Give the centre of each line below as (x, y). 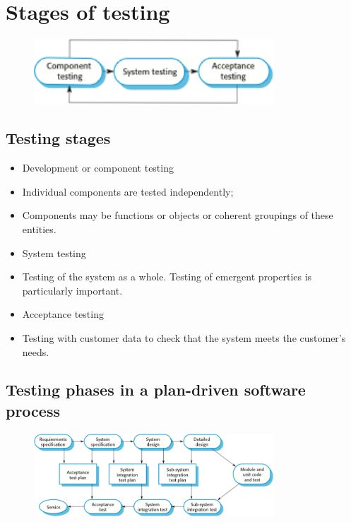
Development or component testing (98, 168)
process (33, 410)
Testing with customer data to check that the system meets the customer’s (184, 337)
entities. (39, 229)
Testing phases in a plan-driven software (156, 390)
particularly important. (72, 290)
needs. (36, 351)
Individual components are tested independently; (128, 191)
